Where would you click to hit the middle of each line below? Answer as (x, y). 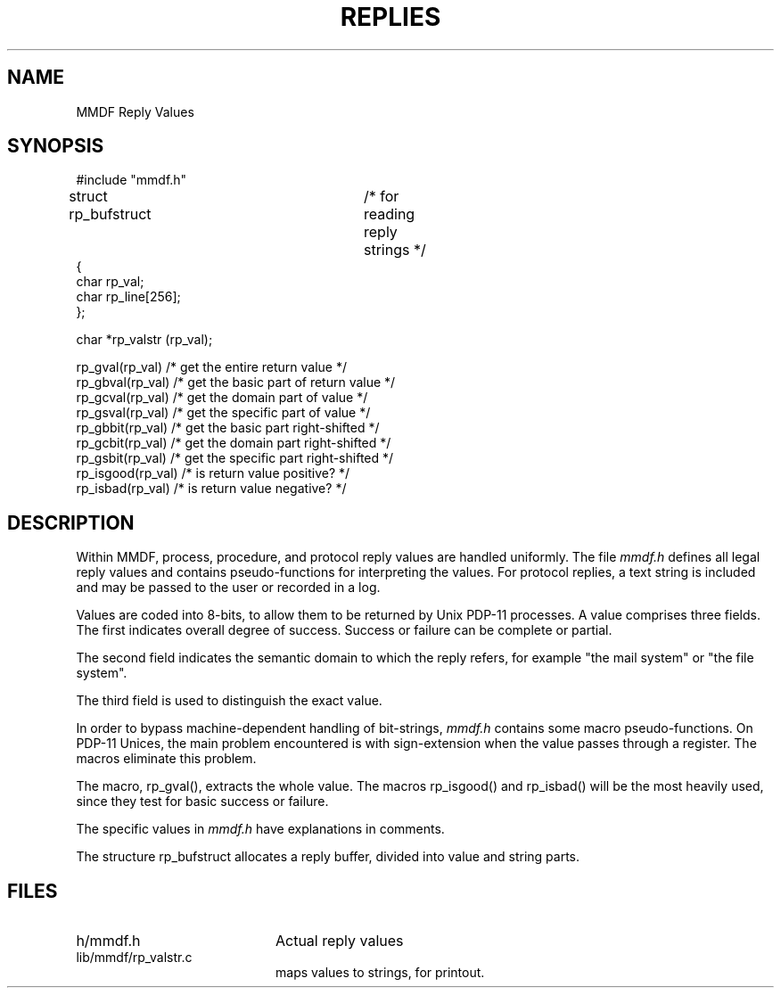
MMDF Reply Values (135, 111)
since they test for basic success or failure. (202, 802)
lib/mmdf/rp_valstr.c (134, 958)
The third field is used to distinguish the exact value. (229, 701)
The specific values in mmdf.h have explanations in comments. (260, 829)
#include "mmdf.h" (132, 180)
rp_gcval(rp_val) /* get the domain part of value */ (222, 398)
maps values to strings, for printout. (380, 973)
